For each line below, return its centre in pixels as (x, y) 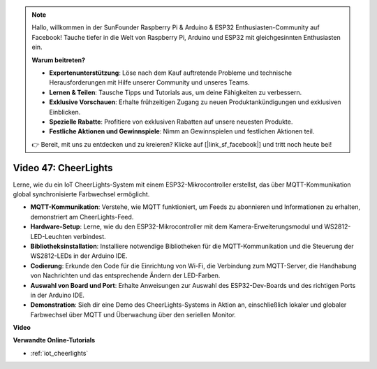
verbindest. (90, 236)
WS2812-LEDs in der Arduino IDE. (79, 256)
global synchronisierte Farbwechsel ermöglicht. (81, 194)
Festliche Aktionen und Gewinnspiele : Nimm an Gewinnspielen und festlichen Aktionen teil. (182, 131)
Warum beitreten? (59, 60)
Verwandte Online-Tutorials (54, 340)
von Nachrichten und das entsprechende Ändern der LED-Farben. (125, 275)
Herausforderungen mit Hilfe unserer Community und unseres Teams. (150, 82)
